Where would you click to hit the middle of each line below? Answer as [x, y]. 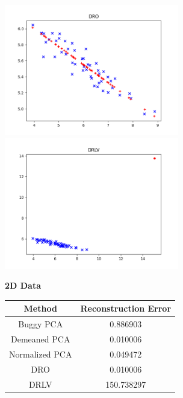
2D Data [23, 285]
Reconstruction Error [126, 308]
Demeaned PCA [41, 339]
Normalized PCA [41, 354]
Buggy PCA [41, 324]
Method [40, 308]
